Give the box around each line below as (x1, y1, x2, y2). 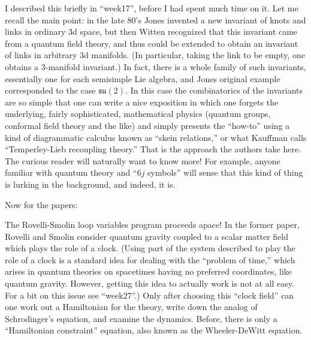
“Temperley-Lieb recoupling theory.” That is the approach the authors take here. (5, 143, 301, 155)
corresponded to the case (5, 84, 96, 97)
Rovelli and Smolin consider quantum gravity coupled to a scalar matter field (5, 230, 289, 242)
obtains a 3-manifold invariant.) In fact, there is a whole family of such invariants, (5, 60, 306, 73)
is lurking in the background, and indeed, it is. (5, 177, 176, 190)
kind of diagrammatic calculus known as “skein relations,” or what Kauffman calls (5, 131, 307, 143)
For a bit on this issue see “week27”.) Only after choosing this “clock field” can (5, 288, 294, 301)
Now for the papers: (5, 198, 78, 210)
